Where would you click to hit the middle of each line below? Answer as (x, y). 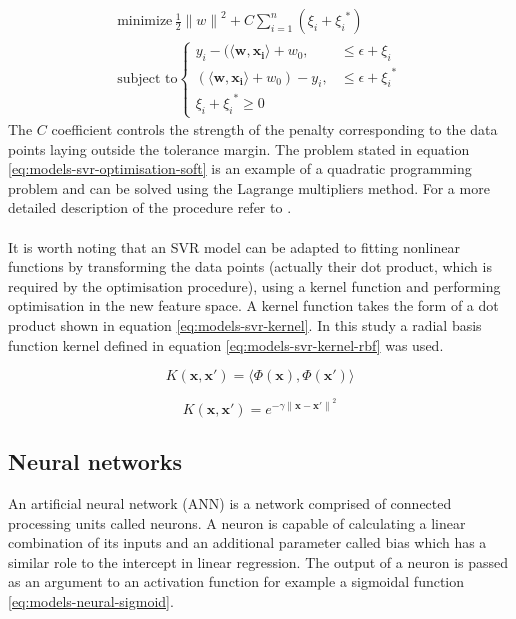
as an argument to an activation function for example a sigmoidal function (236, 581)
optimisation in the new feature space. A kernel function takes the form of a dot (253, 305)
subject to (147, 78)
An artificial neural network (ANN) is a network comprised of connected (230, 503)
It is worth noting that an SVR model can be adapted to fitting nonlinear (234, 246)
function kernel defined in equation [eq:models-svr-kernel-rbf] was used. (226, 344)
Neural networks (95, 461)
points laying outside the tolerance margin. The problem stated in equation (239, 148)
